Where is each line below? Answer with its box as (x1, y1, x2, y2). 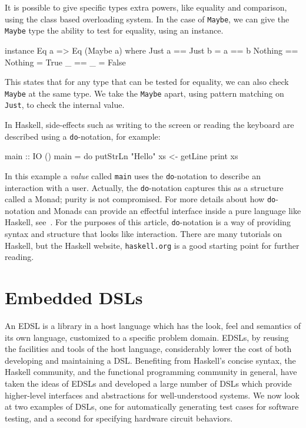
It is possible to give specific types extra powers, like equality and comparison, (5, 1, 287, 13)
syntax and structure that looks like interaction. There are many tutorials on (5, 228, 282, 240)
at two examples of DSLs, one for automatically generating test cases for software (5, 400, 299, 413)
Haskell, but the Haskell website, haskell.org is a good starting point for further (5, 239, 300, 251)
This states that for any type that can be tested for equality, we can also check (5, 75, 289, 88)
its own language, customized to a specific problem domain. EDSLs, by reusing (5, 331, 289, 343)
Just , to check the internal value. (5, 98, 125, 111)
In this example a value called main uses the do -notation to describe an (5, 169, 261, 182)
